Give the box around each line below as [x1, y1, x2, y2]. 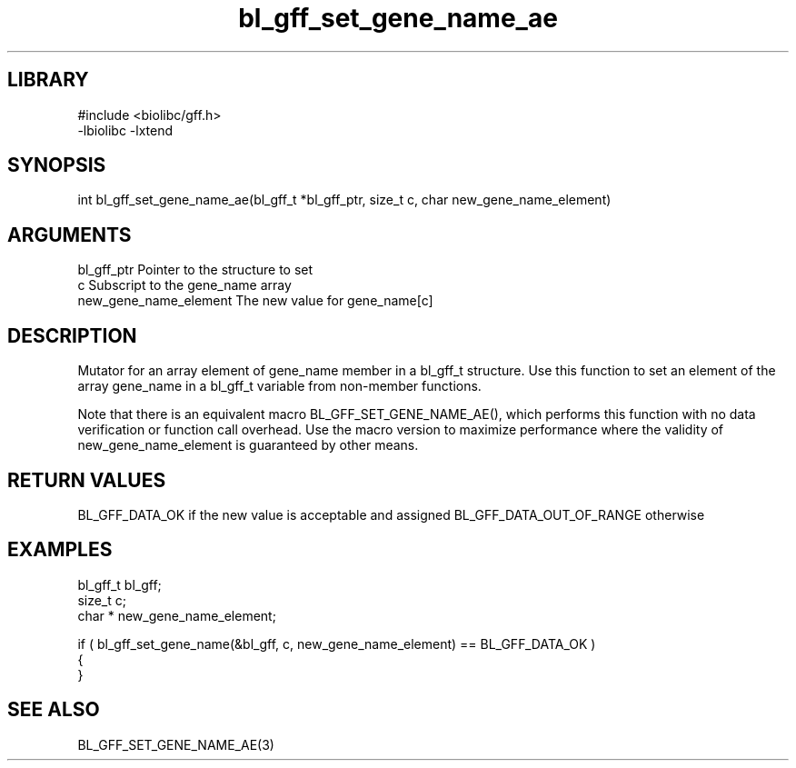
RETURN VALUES [7, 468, 166, 492]
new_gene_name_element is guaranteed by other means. [77, 437, 419, 454]
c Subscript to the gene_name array [77, 277, 292, 294]
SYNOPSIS [7, 154, 106, 177]
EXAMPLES [7, 538, 113, 562]
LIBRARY [7, 68, 89, 92]
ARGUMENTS [7, 223, 132, 246]
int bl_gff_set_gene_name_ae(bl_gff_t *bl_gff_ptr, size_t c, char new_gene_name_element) [77, 192, 612, 208]
